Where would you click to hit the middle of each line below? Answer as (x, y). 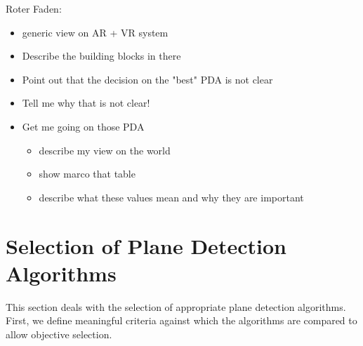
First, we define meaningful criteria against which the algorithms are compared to (181, 320)
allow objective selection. (59, 334)
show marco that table (87, 174)
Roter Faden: (34, 8)
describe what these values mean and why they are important (171, 197)
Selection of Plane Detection (146, 245)
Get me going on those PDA (83, 126)
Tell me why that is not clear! (86, 103)
